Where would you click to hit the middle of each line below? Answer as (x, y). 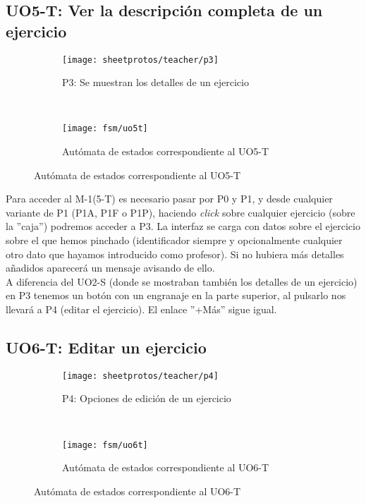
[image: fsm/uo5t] (105, 129)
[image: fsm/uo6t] (105, 445)
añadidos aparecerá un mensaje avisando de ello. (110, 268)
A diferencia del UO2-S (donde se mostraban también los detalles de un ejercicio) (182, 281)
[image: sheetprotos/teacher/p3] (140, 60)
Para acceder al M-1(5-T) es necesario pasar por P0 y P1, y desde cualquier (169, 199)
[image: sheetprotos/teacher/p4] (140, 376)
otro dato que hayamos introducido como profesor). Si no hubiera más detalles (175, 254)
